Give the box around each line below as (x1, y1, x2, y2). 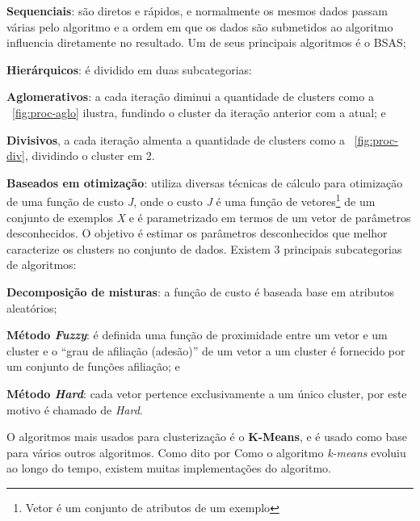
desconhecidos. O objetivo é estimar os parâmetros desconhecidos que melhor (6, 225, 388, 242)
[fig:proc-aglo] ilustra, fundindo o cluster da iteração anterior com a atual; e (12, 103, 386, 120)
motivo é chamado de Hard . (6, 401, 143, 418)
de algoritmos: (6, 256, 77, 273)
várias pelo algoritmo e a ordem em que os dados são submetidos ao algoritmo (6, 18, 393, 35)
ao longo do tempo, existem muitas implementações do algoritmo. (6, 460, 331, 477)
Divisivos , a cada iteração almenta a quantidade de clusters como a (6, 131, 346, 148)
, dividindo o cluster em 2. (24, 147, 155, 164)
